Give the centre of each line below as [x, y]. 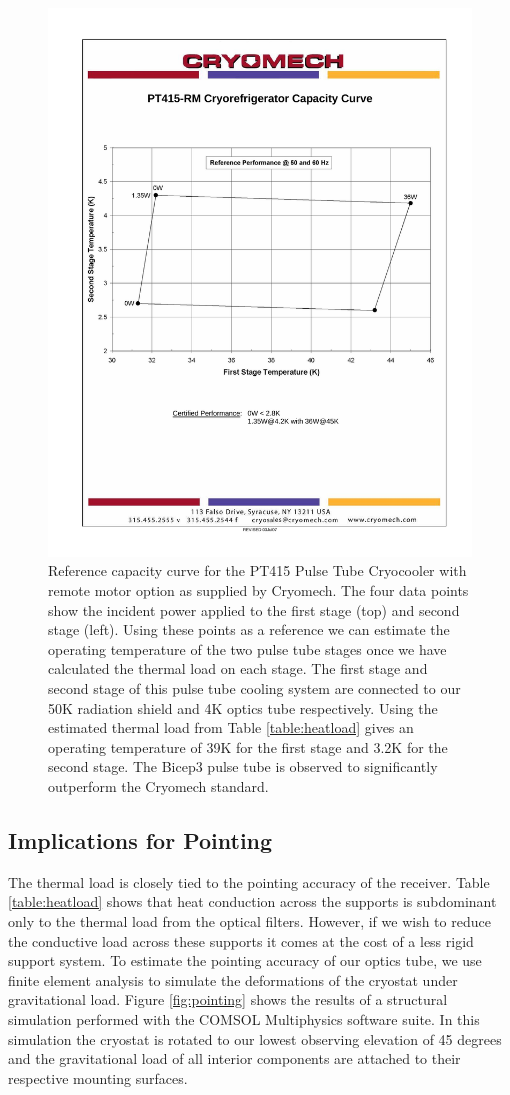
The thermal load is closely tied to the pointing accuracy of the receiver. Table [249, 881]
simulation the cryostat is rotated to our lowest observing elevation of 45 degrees [255, 1038]
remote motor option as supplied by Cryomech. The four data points [258, 590]
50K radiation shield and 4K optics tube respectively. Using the [243, 707]
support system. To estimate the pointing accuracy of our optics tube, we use [245, 960]
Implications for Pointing [140, 840]
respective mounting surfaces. [98, 1077]
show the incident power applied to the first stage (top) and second [254, 609]
